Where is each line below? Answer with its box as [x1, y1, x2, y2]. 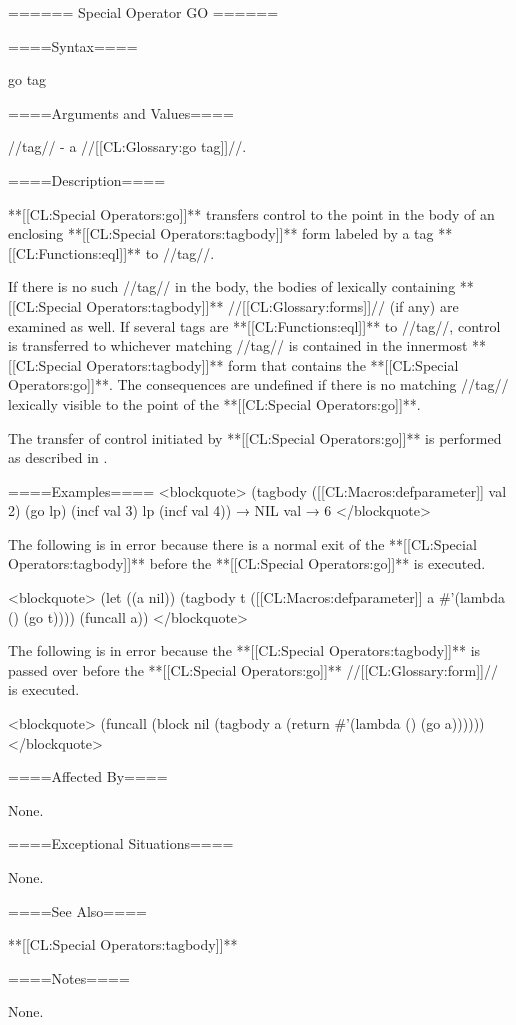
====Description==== [8, 169, 166, 190]
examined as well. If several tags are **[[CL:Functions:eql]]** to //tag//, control [8, 315, 501, 336]
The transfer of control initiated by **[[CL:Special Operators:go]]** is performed [8, 427, 502, 448]
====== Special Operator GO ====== [8, 2, 279, 22]
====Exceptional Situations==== [8, 833, 234, 854]
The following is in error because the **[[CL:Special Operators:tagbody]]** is [8, 640, 481, 661]
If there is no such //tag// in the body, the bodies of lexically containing [8, 276, 456, 297]
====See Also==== [8, 900, 147, 921]
